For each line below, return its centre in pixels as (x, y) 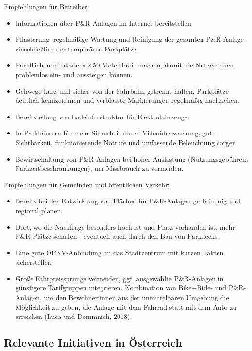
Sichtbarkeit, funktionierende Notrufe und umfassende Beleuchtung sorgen (126, 142)
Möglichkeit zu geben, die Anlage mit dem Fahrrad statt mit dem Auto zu (126, 307)
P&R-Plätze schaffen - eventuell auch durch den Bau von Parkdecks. (117, 236)
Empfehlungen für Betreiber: (47, 6)
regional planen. (39, 210)
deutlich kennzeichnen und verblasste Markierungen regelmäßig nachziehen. (127, 100)
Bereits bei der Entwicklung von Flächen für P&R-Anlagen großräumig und (128, 201)
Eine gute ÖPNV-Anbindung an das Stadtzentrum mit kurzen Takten (119, 252)
